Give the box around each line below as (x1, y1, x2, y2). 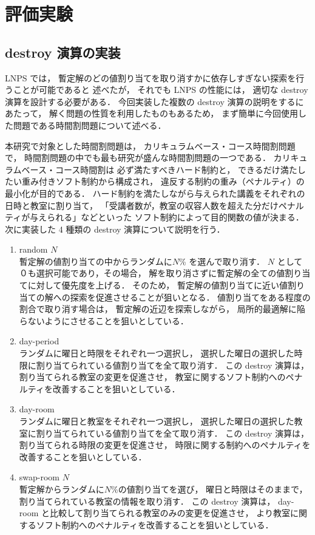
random (19, 243, 48, 256)
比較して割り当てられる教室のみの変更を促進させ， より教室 (50, 506, 290, 519)
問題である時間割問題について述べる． (13, 118, 166, 131)
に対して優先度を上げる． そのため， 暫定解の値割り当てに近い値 (27, 279, 288, 291)
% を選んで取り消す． (179, 254, 265, 267)
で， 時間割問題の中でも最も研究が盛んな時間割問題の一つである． (5, 151, 271, 164)
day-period (19, 335, 59, 347)
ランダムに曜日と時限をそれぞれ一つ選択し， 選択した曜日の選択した (19, 347, 294, 360)
